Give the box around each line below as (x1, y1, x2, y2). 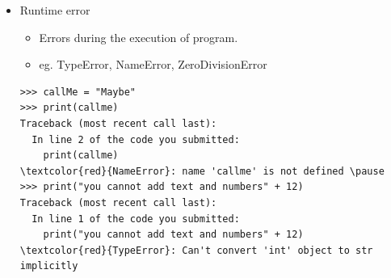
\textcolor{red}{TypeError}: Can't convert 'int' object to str (19, 244, 373, 256)
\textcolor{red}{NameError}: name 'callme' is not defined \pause (19, 165, 385, 177)
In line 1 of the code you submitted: (32, 213, 240, 225)
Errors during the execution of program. (39, 28, 238, 45)
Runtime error (19, 2, 90, 18)
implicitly (19, 260, 78, 272)
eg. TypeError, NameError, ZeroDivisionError (39, 56, 267, 73)
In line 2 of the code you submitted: (32, 133, 240, 145)
